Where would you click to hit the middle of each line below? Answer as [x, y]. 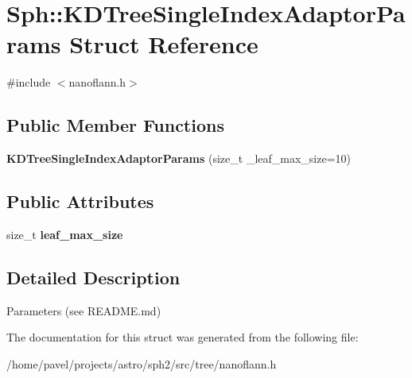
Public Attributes [80, 201]
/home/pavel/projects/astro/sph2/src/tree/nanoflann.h [142, 363]
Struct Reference [164, 44]
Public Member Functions [115, 125]
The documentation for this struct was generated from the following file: [183, 337]
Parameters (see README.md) [84, 310]
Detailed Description [93, 277]
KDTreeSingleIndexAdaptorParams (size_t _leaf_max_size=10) [179, 158]
